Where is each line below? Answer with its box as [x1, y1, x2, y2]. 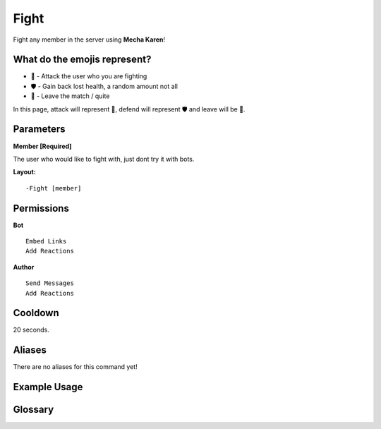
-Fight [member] [25, 184, 82, 192]
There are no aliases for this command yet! [13, 363, 138, 371]
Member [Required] [13, 142, 72, 150]
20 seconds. [13, 325, 49, 334]
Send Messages [25, 279, 74, 287]
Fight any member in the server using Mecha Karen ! [13, 35, 166, 44]
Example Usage [13, 381, 83, 393]
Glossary [13, 404, 54, 416]
